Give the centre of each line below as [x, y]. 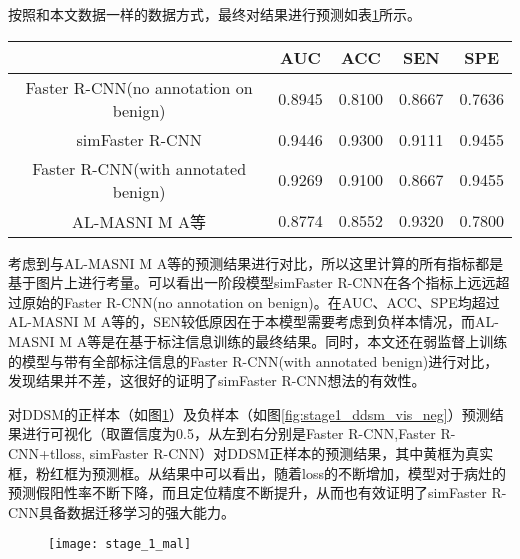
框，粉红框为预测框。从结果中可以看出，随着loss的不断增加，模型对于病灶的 [257, 472]
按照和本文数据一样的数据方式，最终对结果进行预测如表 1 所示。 [214, 14]
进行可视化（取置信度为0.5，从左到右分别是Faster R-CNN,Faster [228, 433]
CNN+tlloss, [47, 452]
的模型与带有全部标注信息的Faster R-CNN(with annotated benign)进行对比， [253, 360]
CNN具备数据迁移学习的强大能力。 [122, 511]
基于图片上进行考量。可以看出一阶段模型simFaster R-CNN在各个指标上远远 [252, 282]
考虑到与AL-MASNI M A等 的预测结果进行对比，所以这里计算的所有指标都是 [256, 262]
